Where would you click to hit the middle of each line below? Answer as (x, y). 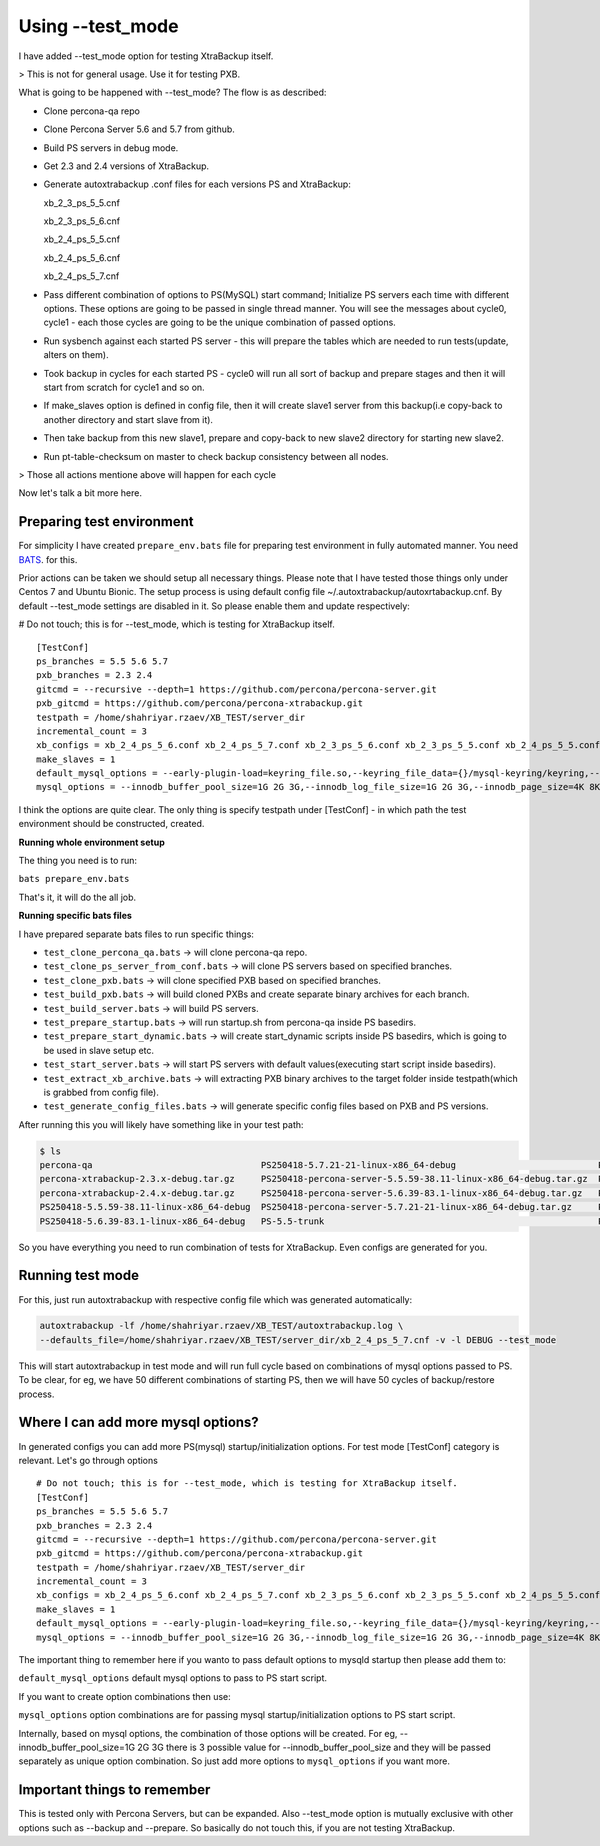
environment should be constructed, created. (111, 824)
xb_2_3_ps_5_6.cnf (81, 221)
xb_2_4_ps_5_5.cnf (81, 239)
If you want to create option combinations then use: (125, 1696)
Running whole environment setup (91, 842)
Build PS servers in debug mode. (111, 147)
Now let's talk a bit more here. (80, 493)
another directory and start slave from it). (128, 419)
